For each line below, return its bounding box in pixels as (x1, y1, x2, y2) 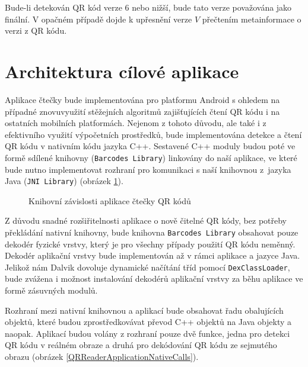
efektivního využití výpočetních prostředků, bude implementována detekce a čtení (5, 128, 302, 140)
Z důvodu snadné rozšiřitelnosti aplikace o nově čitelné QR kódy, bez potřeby (5, 214, 287, 227)
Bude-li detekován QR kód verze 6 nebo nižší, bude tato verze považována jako (5, 1, 292, 13)
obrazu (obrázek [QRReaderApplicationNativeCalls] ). (5, 350, 199, 363)
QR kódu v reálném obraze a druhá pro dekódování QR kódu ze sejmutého (5, 339, 277, 351)
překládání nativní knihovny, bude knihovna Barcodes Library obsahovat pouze (5, 226, 299, 238)
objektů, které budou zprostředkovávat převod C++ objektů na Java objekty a (5, 316, 292, 328)
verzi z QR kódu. (5, 24, 67, 37)
